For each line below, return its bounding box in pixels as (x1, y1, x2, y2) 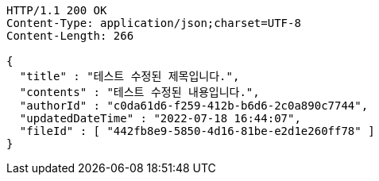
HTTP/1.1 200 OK (6, 4, 107, 17)
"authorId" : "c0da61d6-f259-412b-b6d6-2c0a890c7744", (19, 99, 369, 112)
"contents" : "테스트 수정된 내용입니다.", (19, 86, 260, 98)
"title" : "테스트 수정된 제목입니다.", (19, 70, 240, 83)
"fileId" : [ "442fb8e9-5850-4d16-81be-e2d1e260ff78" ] (19, 125, 375, 137)
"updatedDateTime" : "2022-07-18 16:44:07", (19, 112, 301, 125)
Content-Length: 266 (6, 29, 134, 42)
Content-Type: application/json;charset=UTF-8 (6, 17, 301, 29)
